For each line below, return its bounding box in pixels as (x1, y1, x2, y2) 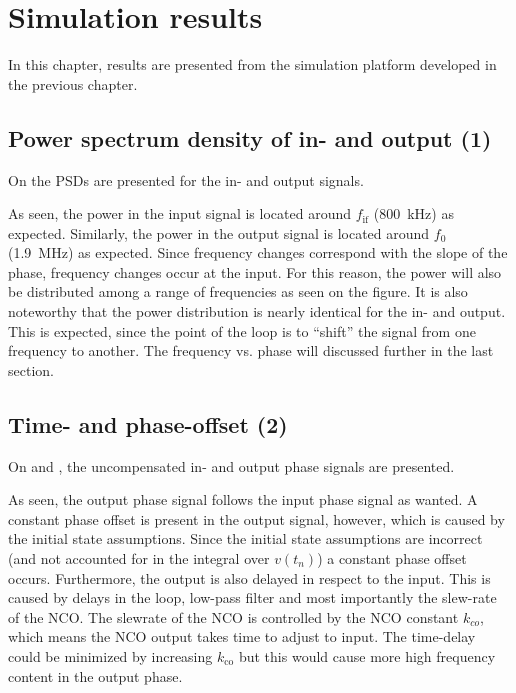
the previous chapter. (8, 73, 138, 94)
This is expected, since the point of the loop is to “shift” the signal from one (8, 320, 476, 341)
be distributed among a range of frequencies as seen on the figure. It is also (8, 281, 468, 302)
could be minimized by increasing (8, 646, 213, 666)
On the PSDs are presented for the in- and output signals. (8, 169, 364, 190)
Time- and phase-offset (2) (8, 408, 288, 439)
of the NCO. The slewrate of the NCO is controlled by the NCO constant (8, 606, 459, 627)
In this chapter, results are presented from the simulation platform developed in (8, 54, 497, 75)
